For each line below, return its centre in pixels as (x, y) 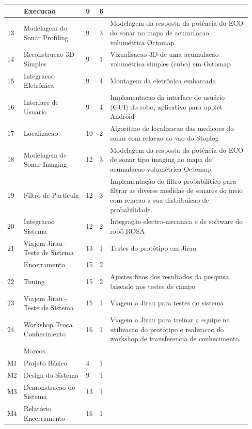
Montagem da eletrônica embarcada (163, 80)
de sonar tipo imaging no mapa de (161, 159)
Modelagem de (45, 154)
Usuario (35, 111)
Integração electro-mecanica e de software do (176, 221)
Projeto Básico (45, 362)
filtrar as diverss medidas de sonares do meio (176, 190)
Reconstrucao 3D (49, 54)
